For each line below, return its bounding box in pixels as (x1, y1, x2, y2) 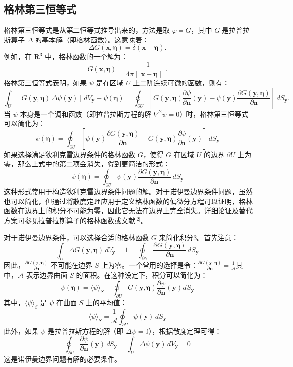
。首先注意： (197, 232, 239, 242)
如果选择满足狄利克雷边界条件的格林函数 (4, 149, 135, 159)
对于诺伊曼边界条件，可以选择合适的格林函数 (4, 232, 149, 242)
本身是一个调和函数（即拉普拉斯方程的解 (20, 108, 151, 119)
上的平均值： (85, 297, 127, 308)
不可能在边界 (51, 259, 93, 270)
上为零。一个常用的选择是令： (101, 259, 198, 270)
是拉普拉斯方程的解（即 (47, 326, 124, 336)
